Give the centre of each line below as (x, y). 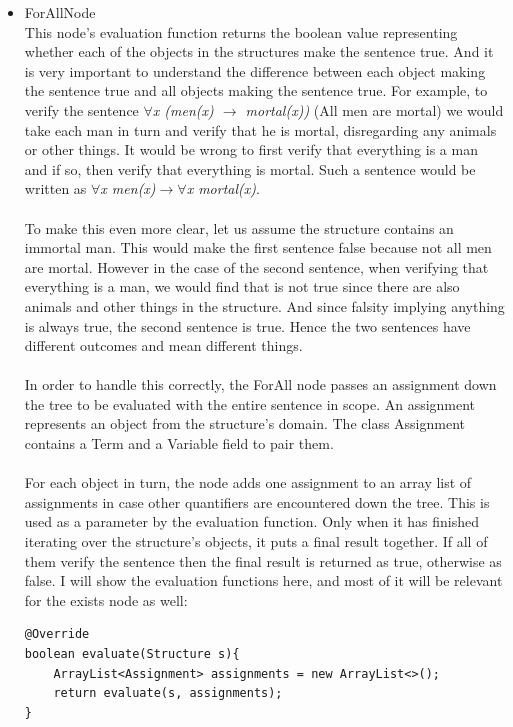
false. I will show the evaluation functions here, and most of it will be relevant (263, 580)
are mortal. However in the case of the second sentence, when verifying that (256, 266)
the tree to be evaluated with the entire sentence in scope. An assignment (250, 403)
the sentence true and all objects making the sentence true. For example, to (256, 90)
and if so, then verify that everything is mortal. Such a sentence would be (250, 168)
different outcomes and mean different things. (163, 345)
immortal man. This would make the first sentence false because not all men (258, 247)
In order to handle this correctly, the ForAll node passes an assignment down (260, 384)
